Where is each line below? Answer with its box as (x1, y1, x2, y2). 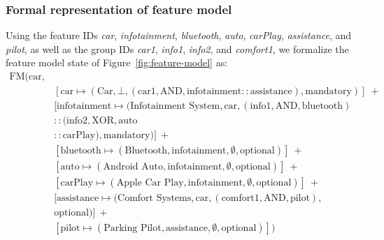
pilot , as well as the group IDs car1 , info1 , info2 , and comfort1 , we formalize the (6, 41, 349, 56)
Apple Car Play (116, 178, 184, 188)
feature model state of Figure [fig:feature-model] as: (6, 55, 228, 70)
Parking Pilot (104, 223, 162, 234)
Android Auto (103, 162, 164, 172)
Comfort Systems (118, 193, 192, 204)
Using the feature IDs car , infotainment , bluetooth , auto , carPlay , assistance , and (6, 28, 352, 43)
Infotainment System (130, 101, 220, 112)
